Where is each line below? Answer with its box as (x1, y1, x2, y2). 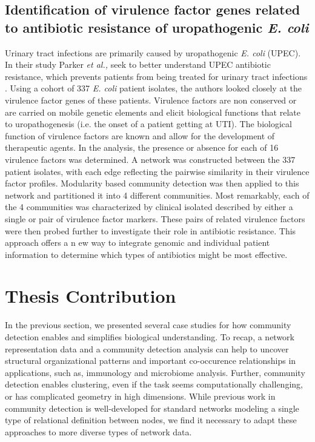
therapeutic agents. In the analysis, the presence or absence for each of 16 (5, 141, 279, 154)
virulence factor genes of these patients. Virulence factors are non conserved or (5, 93, 297, 106)
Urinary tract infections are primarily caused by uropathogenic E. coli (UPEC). (5, 46, 301, 59)
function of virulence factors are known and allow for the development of (5, 129, 275, 142)
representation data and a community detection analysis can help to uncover (5, 342, 289, 355)
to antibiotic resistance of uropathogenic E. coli (5, 18, 309, 36)
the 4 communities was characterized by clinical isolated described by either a (5, 200, 293, 213)
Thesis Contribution (5, 283, 176, 308)
